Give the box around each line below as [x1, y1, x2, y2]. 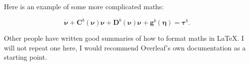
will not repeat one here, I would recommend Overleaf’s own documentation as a [4, 42, 246, 52]
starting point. [4, 52, 47, 62]
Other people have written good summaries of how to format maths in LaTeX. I [4, 33, 244, 43]
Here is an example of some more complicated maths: [4, 1, 164, 11]
